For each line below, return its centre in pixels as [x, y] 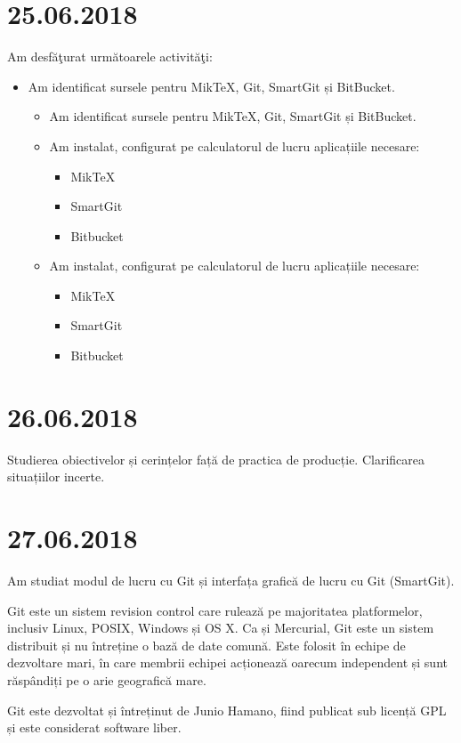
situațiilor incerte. [56, 476]
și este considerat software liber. [94, 727]
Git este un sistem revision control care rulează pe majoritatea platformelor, [215, 610]
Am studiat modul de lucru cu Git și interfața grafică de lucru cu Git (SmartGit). [231, 581]
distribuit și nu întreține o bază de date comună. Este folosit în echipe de [206, 645]
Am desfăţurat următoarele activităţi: [110, 57]
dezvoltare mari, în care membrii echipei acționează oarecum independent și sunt [227, 662]
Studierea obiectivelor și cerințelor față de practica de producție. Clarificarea [216, 459]
